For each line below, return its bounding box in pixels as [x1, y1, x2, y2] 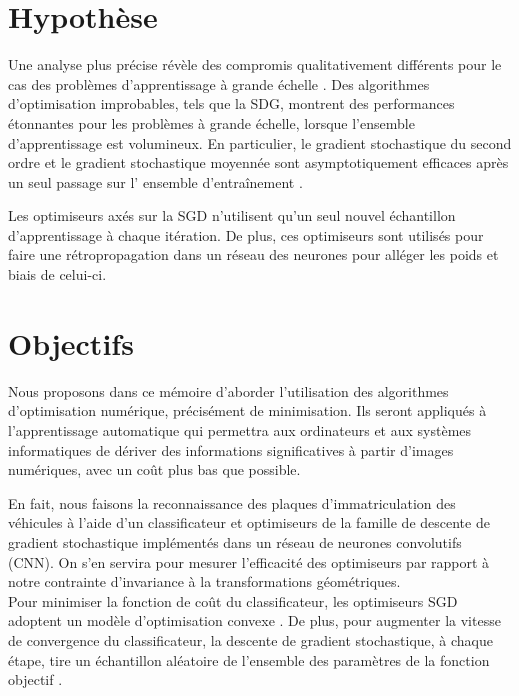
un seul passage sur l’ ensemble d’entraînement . [8, 171, 303, 192]
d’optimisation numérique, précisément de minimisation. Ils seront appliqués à [8, 400, 487, 421]
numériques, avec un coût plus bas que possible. [8, 459, 301, 480]
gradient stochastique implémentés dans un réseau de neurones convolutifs [8, 531, 462, 552]
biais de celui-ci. [8, 264, 107, 285]
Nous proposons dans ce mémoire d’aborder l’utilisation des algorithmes [8, 380, 449, 401]
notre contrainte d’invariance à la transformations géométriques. [8, 571, 401, 592]
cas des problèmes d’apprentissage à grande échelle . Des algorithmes [8, 73, 430, 94]
